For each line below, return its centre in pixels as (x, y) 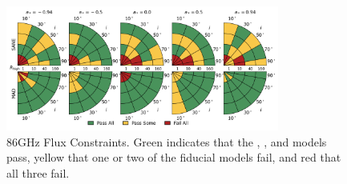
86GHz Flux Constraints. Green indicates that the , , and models (167, 141)
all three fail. (38, 172)
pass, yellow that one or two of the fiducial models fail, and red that (174, 157)
